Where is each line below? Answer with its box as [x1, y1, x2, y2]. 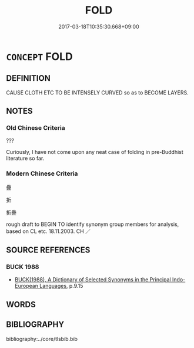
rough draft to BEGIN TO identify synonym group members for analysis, [6, 221, 179, 228]
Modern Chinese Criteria [6, 169, 78, 178]
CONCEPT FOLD [6, 50, 73, 63]
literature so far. [6, 155, 45, 162]
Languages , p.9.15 [39, 283, 83, 290]
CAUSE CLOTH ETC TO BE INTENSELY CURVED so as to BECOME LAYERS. [6, 89, 189, 96]
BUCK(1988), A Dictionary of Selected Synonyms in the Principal [14, 276, 172, 283]
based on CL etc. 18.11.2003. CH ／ [6, 228, 91, 235]
